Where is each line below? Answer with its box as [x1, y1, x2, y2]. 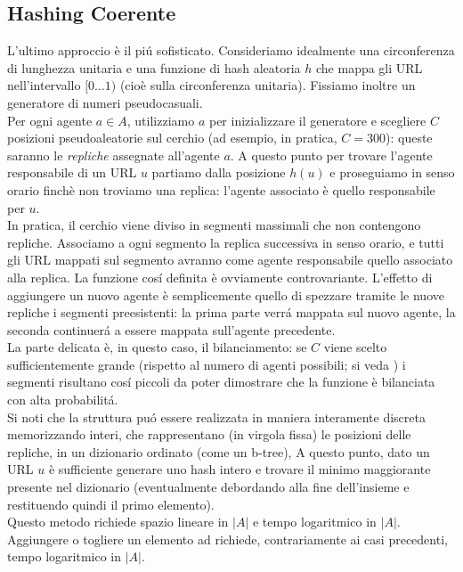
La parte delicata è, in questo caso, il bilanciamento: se [7, 338, 307, 356]
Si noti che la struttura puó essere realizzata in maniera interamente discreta [7, 407, 426, 426]
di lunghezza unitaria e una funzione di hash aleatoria [7, 58, 301, 77]
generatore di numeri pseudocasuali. [7, 93, 203, 111]
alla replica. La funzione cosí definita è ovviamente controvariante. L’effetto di [7, 267, 433, 286]
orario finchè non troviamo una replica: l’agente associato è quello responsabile [7, 180, 435, 199]
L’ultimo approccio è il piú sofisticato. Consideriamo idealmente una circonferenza [7, 41, 455, 60]
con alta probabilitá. [7, 390, 118, 409]
